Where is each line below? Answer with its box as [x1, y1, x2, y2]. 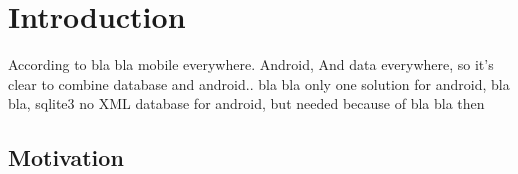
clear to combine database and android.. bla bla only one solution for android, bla [8, 73, 510, 94]
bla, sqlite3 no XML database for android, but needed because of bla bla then [8, 93, 485, 114]
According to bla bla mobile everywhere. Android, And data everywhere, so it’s [8, 54, 494, 75]
